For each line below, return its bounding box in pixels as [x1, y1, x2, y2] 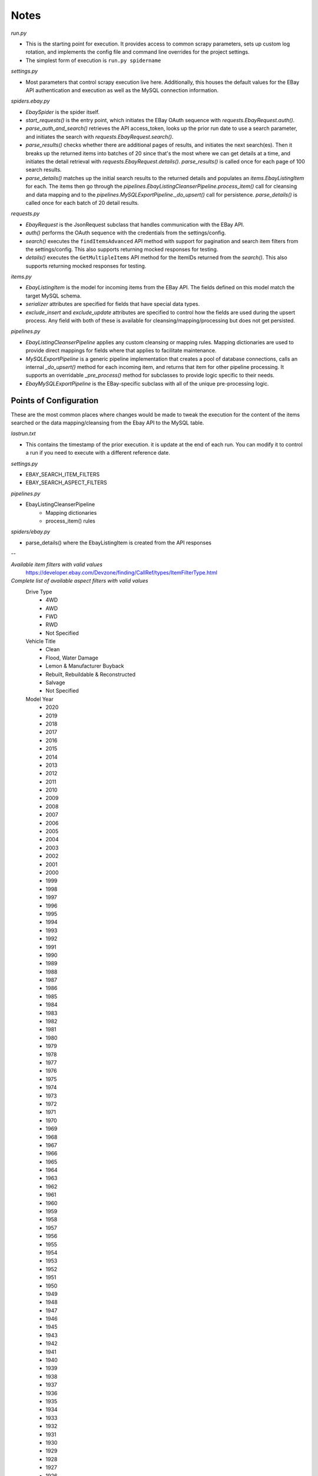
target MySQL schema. [25, 292, 82, 299]
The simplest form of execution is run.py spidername [25, 57, 161, 64]
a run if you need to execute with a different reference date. [25, 449, 171, 456]
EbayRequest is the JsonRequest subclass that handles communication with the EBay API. [25, 221, 244, 228]
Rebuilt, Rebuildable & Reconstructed [45, 671, 135, 678]
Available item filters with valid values [11, 561, 103, 568]
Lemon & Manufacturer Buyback [45, 662, 124, 670]
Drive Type [25, 588, 52, 595]
